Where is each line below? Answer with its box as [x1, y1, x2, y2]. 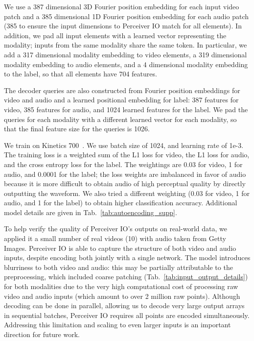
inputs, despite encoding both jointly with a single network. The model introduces [4, 252, 251, 263]
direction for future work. [4, 329, 80, 339]
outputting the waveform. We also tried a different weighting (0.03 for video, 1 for [4, 188, 250, 198]
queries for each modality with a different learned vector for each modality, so [4, 114, 237, 124]
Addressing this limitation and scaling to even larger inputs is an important [4, 319, 231, 330]
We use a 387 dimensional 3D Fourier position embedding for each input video [4, 1, 239, 11]
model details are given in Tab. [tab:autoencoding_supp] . [4, 207, 177, 217]
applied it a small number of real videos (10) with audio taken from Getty [4, 233, 226, 244]
